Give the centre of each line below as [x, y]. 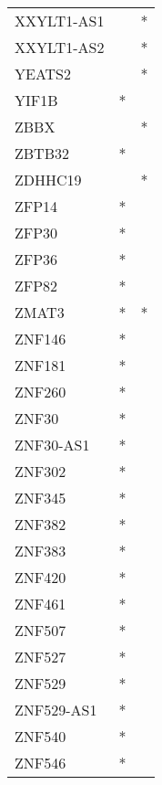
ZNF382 [40, 524]
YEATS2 [43, 74]
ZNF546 [40, 763]
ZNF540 [40, 736]
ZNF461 [40, 604]
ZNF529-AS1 [56, 710]
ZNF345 [40, 498]
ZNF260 [40, 392]
